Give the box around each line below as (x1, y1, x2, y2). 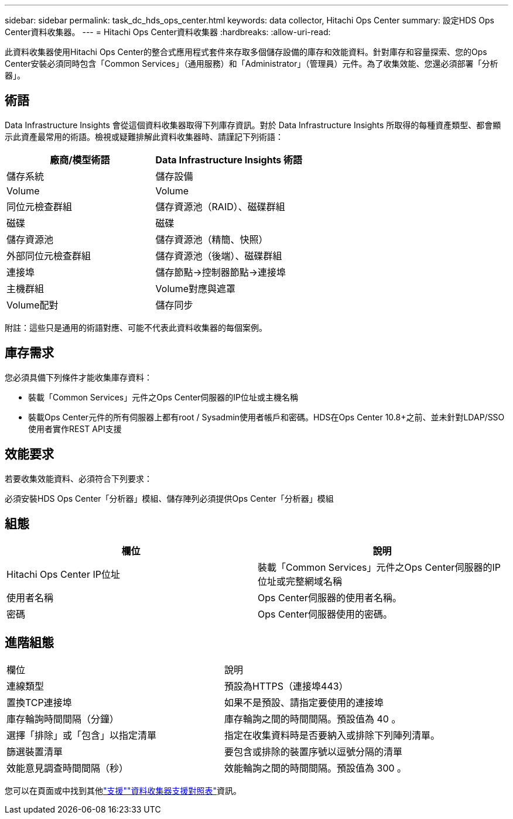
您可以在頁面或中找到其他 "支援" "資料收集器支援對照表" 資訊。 (5, 786, 242, 796)
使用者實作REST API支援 (28, 423, 122, 434)
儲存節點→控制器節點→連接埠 (155, 266, 286, 278)
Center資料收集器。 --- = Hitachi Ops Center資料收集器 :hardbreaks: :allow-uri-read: (5, 27, 331, 37)
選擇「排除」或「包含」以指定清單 (6, 729, 157, 742)
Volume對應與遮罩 (155, 282, 236, 294)
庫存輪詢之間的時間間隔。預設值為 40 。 (224, 713, 401, 725)
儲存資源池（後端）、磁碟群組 (155, 249, 282, 262)
